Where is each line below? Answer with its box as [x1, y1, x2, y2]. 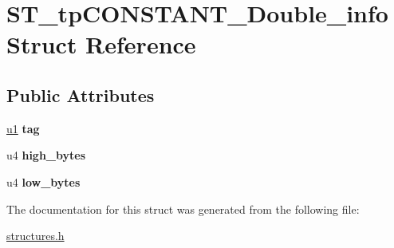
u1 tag [6, 120, 40, 136]
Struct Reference [6, 28, 196, 61]
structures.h [6, 227, 65, 244]
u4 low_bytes [6, 173, 81, 190]
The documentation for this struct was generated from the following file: [6, 200, 360, 217]
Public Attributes [6, 82, 155, 107]
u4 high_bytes [6, 147, 86, 163]
